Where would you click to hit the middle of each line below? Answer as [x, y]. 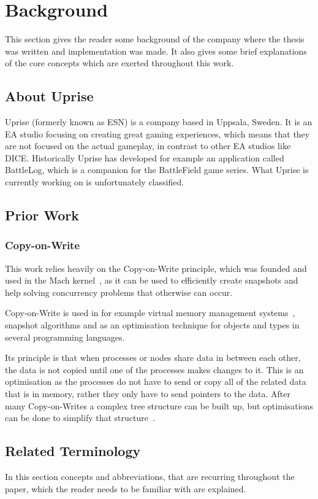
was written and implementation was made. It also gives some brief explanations [156, 51]
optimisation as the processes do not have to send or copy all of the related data [156, 381]
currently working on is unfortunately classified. [95, 182]
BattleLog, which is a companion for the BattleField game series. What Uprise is [157, 170]
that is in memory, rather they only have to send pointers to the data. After [148, 394]
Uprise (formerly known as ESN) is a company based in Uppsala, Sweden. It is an [159, 122]
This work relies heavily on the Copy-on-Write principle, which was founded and [156, 268]
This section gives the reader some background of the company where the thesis [155, 39]
